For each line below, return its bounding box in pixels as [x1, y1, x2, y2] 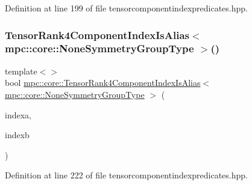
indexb [5, 129, 30, 141]
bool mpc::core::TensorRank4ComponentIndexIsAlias [5, 76, 201, 89]
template [5, 64, 37, 77]
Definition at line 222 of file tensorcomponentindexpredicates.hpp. [5, 169, 248, 181]
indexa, [5, 108, 31, 121]
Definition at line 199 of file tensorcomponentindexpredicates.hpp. [5, 2, 248, 14]
